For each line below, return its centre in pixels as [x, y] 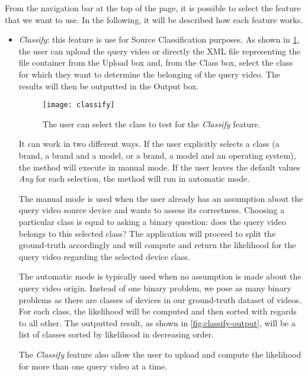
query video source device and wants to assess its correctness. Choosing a [152, 210]
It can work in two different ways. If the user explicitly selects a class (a [149, 144]
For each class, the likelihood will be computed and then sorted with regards [158, 311]
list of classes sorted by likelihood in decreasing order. [116, 334]
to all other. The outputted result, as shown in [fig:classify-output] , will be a [157, 322]
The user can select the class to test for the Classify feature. [151, 123]
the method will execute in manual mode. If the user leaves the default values [159, 167]
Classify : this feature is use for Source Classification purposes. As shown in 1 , [159, 39]
